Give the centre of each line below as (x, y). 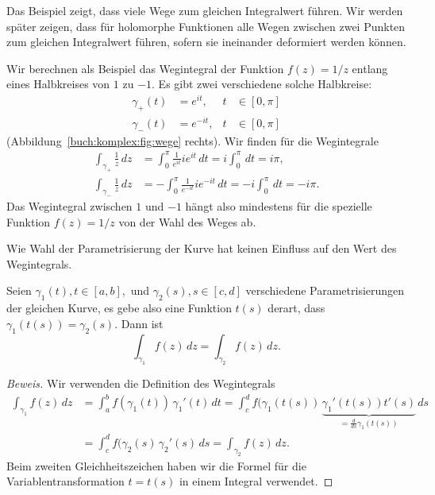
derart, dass (296, 308)
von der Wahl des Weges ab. (187, 221)
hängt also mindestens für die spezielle (279, 205)
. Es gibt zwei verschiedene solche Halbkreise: (262, 84)
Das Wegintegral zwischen (69, 205)
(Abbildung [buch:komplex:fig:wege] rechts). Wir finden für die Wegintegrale (192, 140)
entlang (370, 68)
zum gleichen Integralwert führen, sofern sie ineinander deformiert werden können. (206, 42)
